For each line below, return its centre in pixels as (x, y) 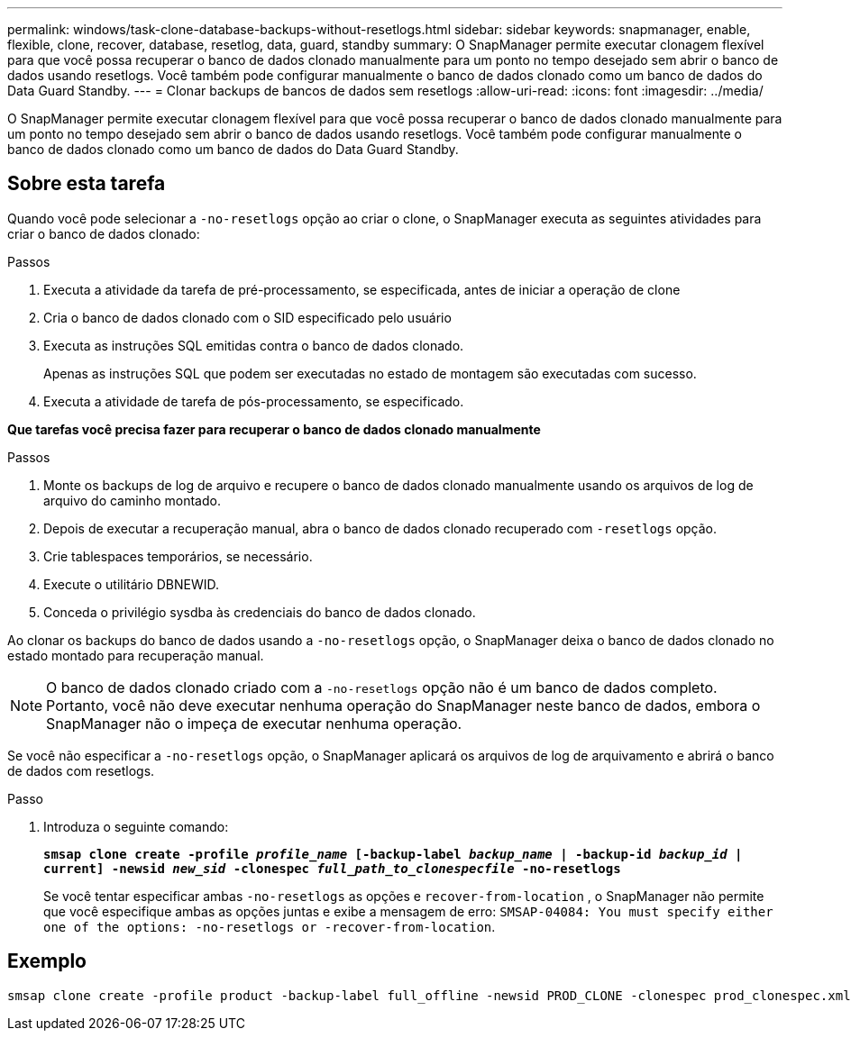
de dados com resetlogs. (81, 770)
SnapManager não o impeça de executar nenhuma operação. (254, 723)
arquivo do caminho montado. (132, 500)
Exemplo (47, 961)
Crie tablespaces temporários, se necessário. (178, 556)
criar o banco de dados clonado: (104, 233)
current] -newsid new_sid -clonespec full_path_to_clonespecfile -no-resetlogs (332, 868)
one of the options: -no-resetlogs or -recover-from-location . (270, 926)
